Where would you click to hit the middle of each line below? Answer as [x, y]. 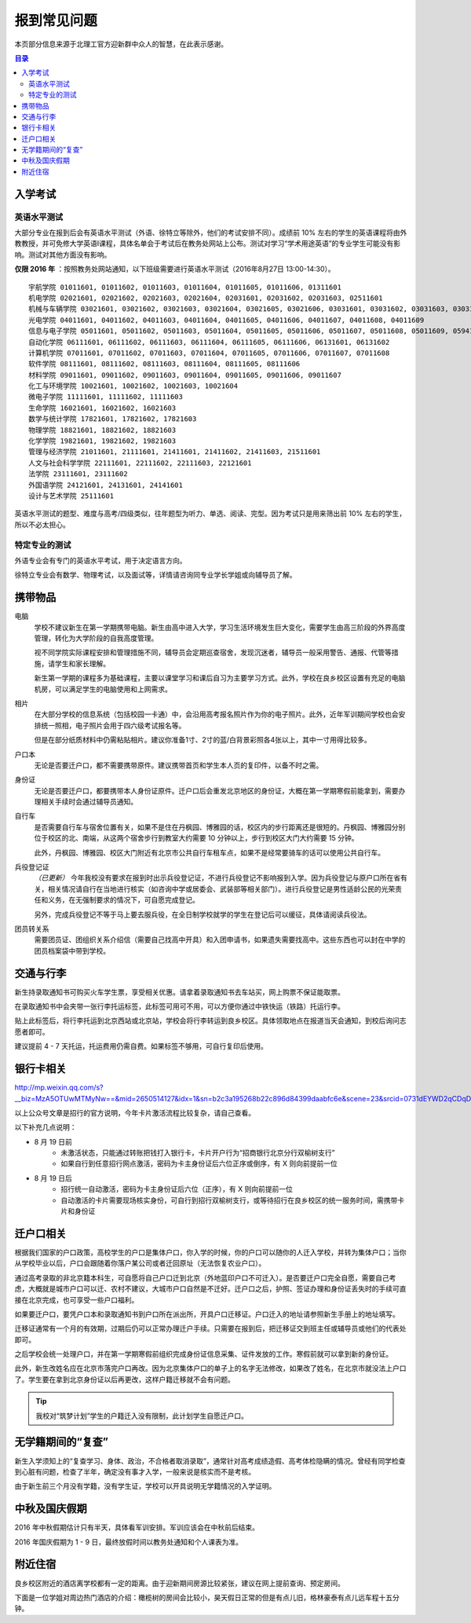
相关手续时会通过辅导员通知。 [89, 802]
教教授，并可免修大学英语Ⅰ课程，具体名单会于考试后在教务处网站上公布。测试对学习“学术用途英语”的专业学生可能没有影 [208, 244]
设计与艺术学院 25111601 [71, 496]
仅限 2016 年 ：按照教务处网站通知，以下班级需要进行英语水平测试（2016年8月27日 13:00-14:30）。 [175, 269]
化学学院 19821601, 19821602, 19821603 [102, 441]
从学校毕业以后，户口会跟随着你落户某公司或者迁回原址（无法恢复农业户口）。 [140, 1263]
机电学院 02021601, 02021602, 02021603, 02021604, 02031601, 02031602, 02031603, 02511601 [206, 298]
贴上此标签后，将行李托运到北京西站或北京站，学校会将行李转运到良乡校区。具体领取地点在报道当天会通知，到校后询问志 [210, 1020]
